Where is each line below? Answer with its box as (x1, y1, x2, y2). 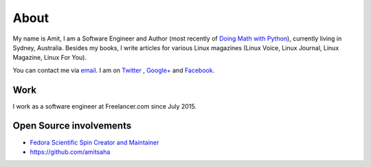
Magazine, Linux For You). (12, 54, 87, 62)
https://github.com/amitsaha (30, 148, 111, 156)
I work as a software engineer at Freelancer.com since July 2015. (12, 102, 197, 110)
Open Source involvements (12, 120, 132, 132)
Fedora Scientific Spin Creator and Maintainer (30, 138, 159, 146)
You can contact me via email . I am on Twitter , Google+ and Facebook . (12, 66, 215, 74)
